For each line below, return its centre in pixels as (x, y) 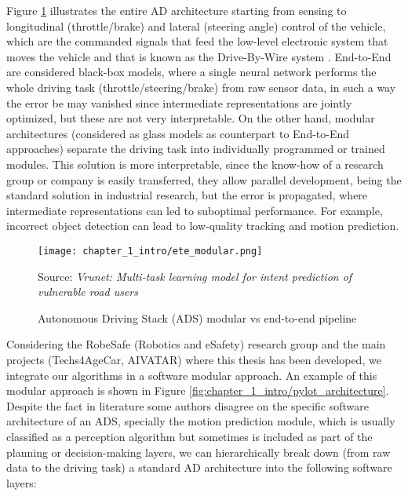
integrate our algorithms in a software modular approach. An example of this (192, 375)
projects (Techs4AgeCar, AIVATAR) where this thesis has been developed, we (194, 359)
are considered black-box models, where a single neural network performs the (191, 72)
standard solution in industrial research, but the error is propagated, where (187, 195)
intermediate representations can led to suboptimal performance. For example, (195, 210)
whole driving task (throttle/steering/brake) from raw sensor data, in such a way (201, 87)
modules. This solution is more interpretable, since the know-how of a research (195, 164)
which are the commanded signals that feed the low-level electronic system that (197, 41)
